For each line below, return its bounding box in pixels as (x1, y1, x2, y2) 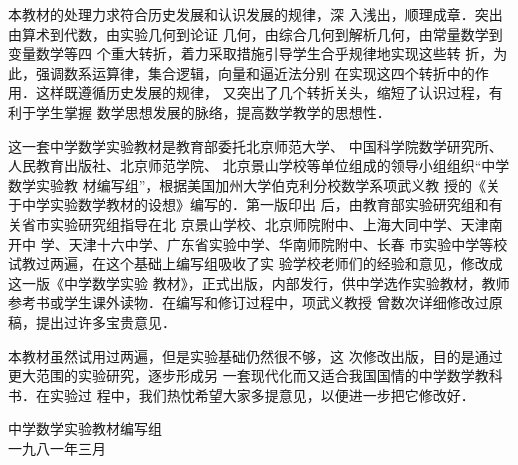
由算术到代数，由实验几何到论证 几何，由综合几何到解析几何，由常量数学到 (8, 23, 503, 44)
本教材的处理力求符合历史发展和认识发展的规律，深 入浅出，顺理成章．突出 (8, 4, 503, 24)
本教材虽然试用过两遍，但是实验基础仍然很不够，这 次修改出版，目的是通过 (8, 345, 503, 366)
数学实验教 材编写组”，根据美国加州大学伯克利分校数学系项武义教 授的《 (8, 174, 486, 195)
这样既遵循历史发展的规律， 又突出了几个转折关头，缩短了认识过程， (35, 82, 489, 103)
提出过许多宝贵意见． (35, 311, 176, 332)
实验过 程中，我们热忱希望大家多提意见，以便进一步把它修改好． (49, 384, 475, 405)
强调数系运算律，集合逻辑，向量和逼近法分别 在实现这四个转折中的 (35, 62, 475, 83)
